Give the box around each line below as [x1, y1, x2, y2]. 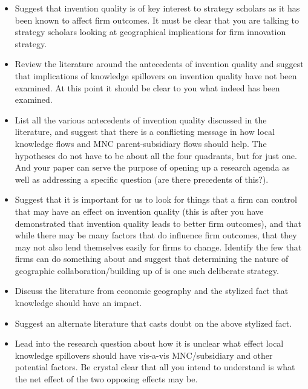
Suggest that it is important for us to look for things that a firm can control [15, 193, 297, 206]
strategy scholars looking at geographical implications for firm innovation [15, 25, 286, 38]
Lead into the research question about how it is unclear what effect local [15, 337, 284, 350]
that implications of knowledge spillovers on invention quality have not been [15, 69, 297, 82]
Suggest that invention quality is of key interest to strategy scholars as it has [15, 2, 300, 14]
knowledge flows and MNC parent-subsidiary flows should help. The [15, 137, 267, 149]
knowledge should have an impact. [15, 296, 142, 309]
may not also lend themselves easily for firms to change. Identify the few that [15, 240, 302, 253]
